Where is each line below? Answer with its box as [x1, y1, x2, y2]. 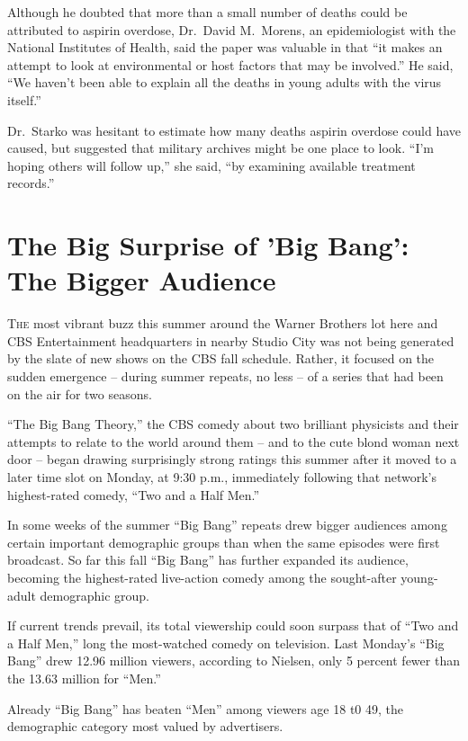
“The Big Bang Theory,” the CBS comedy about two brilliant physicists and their [7, 415, 459, 433]
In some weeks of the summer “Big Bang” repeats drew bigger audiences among [7, 515, 447, 534]
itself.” [7, 90, 41, 109]
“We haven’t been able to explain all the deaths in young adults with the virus [7, 73, 442, 92]
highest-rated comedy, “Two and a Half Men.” [7, 485, 260, 504]
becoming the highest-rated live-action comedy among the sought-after [7, 567, 397, 586]
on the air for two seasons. [7, 384, 152, 403]
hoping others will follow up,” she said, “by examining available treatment [7, 156, 416, 174]
